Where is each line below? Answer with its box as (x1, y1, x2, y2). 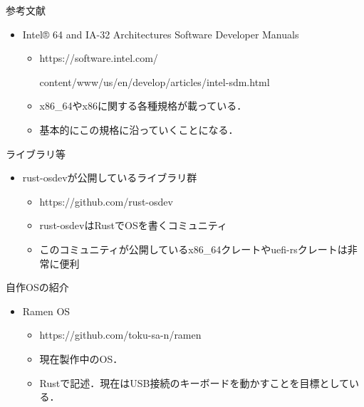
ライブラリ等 (6, 146, 66, 161)
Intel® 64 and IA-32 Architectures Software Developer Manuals (22, 26, 299, 41)
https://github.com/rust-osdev (39, 194, 173, 208)
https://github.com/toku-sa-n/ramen (39, 327, 202, 342)
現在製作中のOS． (39, 351, 123, 366)
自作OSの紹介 (6, 280, 69, 295)
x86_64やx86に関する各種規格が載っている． (39, 98, 247, 113)
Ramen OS (22, 303, 71, 318)
